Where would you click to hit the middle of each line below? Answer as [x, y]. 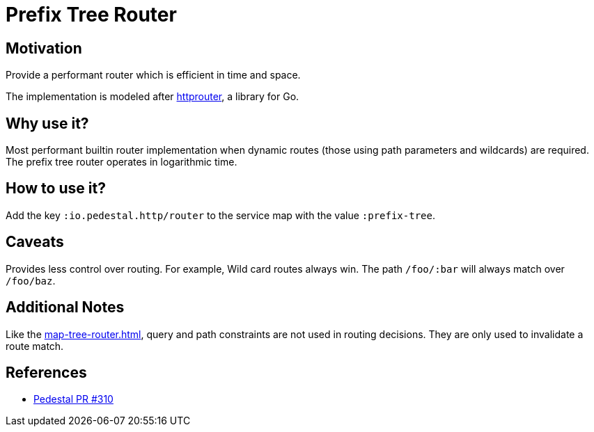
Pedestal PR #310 [73, 399]
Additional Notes [65, 307]
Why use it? [47, 123]
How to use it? [56, 189]
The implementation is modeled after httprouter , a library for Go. [153, 97]
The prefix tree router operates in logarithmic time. [122, 162]
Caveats [35, 242]
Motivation [44, 48]
